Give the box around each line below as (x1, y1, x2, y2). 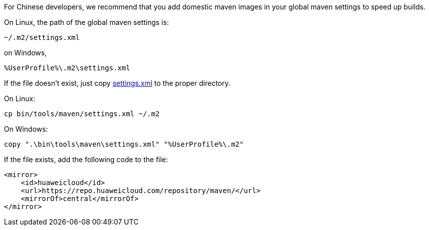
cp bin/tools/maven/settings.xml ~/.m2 (4, 110, 160, 118)
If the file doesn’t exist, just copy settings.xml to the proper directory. (4, 79, 230, 87)
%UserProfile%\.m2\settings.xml (4, 64, 130, 72)
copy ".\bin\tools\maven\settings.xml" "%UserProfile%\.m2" (4, 140, 244, 148)
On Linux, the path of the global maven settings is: (4, 18, 169, 26)
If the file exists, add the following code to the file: (4, 155, 168, 164)
